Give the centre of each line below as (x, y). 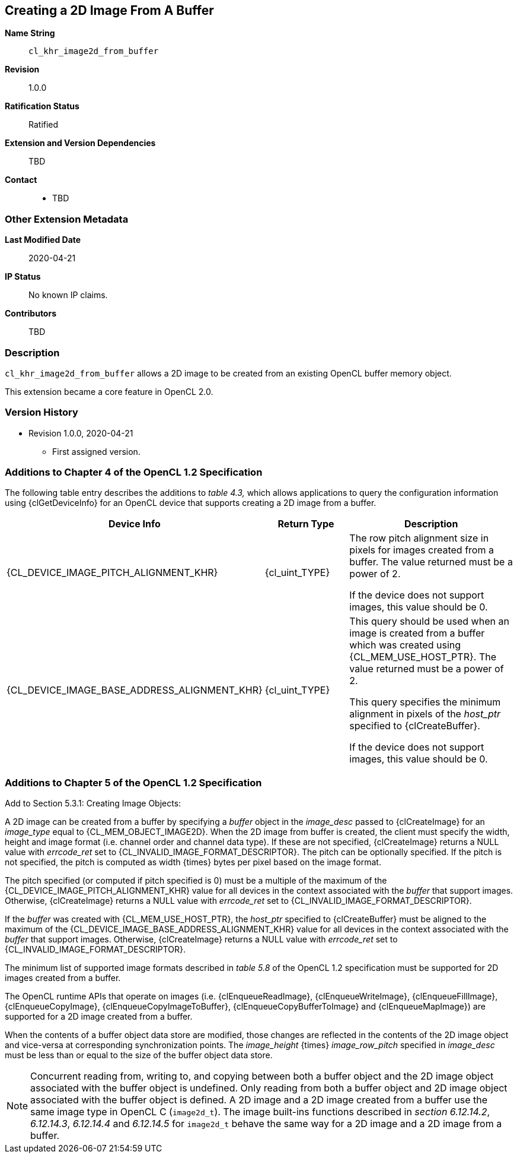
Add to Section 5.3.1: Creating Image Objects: (93, 803)
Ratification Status (42, 106)
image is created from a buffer (417, 633)
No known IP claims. (68, 295)
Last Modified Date (43, 240)
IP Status (23, 277)
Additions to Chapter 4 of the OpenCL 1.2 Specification (134, 472)
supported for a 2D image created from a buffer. (99, 1017)
